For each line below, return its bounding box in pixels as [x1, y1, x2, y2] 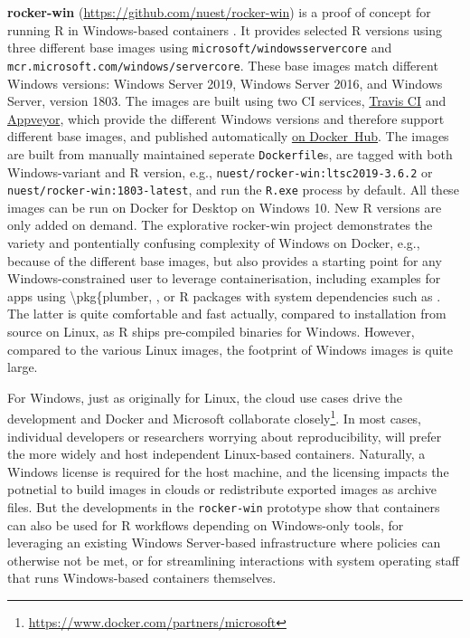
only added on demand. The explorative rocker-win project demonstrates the [7, 215, 433, 234]
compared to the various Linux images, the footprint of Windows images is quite [7, 339, 454, 358]
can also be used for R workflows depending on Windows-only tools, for [7, 515, 404, 534]
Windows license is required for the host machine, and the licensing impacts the [7, 462, 449, 481]
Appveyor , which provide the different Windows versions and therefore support [7, 109, 445, 128]
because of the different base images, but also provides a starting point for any [7, 251, 442, 270]
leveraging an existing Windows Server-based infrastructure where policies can [7, 533, 441, 552]
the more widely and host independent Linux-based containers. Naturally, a [7, 444, 426, 463]
